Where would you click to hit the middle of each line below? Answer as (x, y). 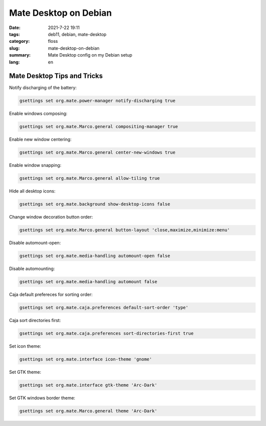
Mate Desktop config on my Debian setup (90, 55)
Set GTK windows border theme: (42, 398)
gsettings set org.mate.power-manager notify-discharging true (98, 101)
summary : (20, 55)
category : (19, 41)
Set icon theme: (25, 346)
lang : (15, 62)
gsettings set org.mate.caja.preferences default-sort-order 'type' (104, 308)
